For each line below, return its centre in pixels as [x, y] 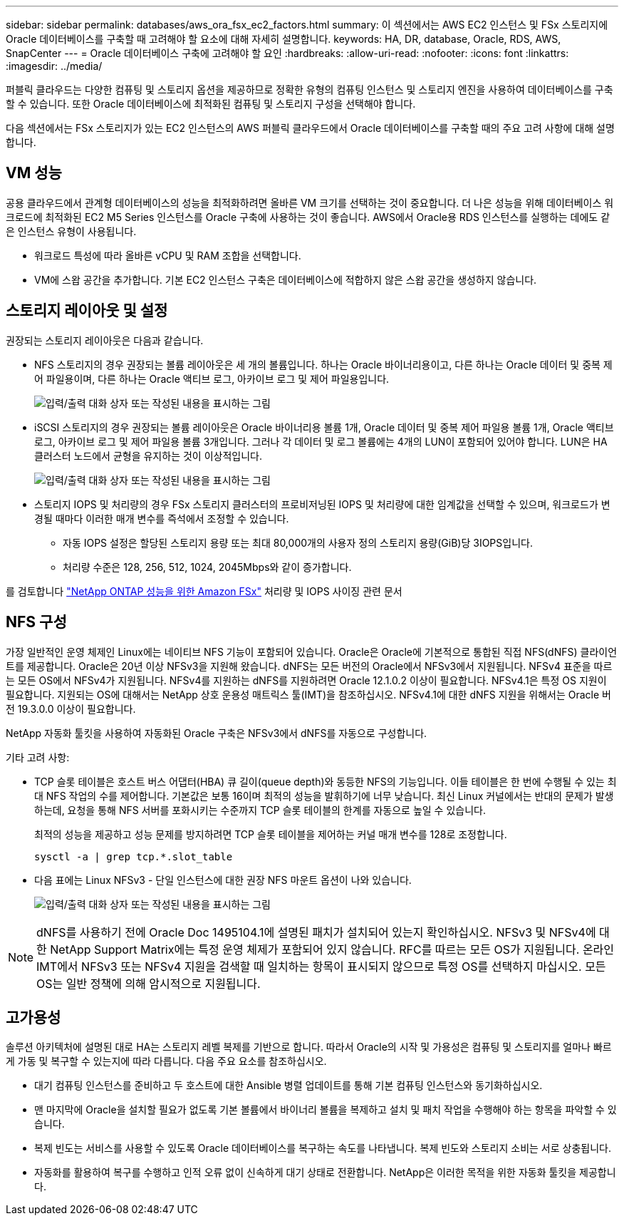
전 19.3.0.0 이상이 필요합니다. [71, 709]
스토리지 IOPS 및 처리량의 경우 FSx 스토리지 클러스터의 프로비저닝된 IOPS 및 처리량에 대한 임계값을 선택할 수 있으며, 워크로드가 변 [322, 504]
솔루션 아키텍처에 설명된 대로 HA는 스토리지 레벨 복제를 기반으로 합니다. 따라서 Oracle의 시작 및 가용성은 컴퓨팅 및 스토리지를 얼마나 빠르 [309, 1047]
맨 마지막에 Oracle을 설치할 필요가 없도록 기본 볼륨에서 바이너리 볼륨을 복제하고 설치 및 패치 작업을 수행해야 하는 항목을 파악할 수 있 [326, 1110]
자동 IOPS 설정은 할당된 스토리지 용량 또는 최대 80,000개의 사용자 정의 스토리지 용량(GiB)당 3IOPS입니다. [298, 542]
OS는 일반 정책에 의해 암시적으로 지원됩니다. [149, 983]
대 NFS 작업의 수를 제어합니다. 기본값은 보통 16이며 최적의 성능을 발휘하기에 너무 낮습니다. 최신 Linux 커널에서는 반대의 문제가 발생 [324, 795]
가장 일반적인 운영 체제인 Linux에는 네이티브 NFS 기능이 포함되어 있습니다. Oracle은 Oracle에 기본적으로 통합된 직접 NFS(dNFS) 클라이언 [312, 651]
